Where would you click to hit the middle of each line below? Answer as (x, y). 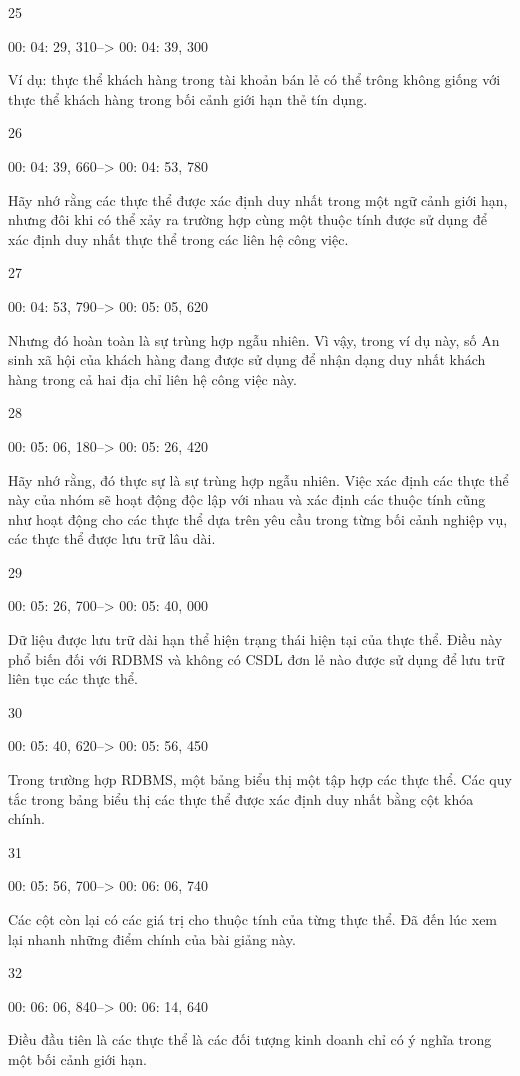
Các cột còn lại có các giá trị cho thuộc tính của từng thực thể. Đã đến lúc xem (253, 919)
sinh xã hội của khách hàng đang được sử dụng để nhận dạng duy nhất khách (247, 359)
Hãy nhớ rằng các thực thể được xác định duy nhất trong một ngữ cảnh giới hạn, (258, 199)
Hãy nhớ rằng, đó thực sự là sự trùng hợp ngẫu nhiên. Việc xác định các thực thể (258, 479)
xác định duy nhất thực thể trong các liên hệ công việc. (178, 238)
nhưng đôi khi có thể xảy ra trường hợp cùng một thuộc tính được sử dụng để (247, 219)
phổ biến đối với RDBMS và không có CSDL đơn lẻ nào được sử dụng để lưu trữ (256, 658)
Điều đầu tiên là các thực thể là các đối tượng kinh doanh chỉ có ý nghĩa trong (250, 1039)
